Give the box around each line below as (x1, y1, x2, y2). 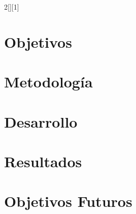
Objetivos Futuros (4, 191, 132, 211)
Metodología (4, 71, 93, 92)
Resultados (4, 150, 82, 171)
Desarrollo (4, 111, 78, 132)
